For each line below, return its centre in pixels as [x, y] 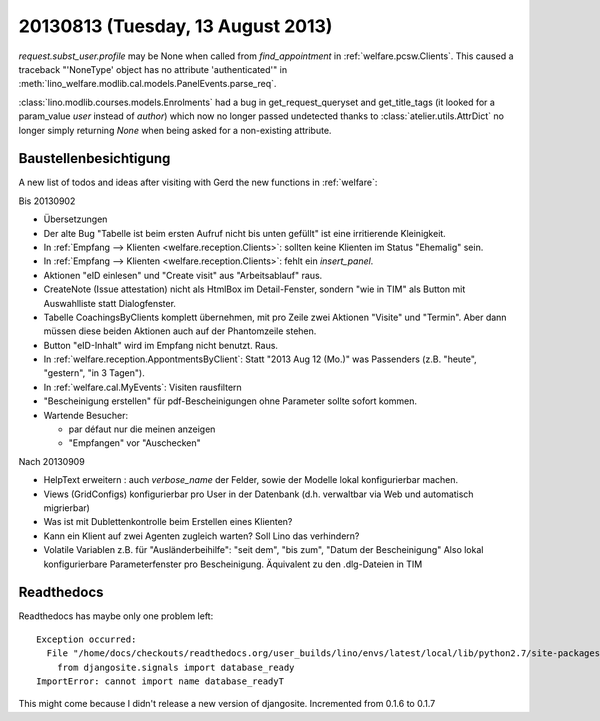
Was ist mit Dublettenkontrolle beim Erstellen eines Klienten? [168, 522]
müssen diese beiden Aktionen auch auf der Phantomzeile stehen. [180, 331]
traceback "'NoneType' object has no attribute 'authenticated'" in [153, 69]
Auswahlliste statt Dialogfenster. [110, 303]
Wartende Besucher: [86, 415]
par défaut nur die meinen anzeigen [142, 429]
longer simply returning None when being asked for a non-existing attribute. [175, 130]
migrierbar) [66, 508]
